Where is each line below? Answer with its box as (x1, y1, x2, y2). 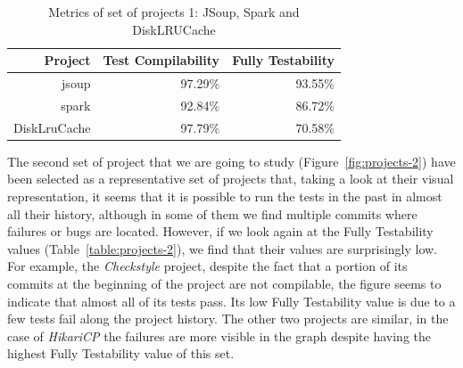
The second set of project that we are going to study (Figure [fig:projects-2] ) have (7, 151, 456, 170)
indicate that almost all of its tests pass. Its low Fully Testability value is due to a (7, 291, 456, 310)
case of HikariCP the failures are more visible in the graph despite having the (7, 326, 431, 345)
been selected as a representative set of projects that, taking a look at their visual (7, 169, 454, 188)
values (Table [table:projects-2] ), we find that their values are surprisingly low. (7, 239, 438, 258)
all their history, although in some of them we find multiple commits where (7, 204, 418, 223)
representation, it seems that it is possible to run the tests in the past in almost (7, 187, 442, 205)
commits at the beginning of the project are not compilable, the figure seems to (7, 274, 442, 292)
